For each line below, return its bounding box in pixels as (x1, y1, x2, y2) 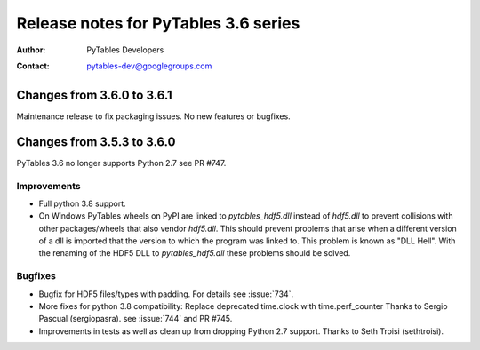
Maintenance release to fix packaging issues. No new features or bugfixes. (16, 111, 291, 122)
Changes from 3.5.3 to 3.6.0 (16, 134, 176, 149)
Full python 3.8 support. (38, 198, 126, 209)
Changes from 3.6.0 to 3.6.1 (16, 87, 172, 102)
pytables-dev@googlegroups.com (86, 60, 212, 71)
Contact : (16, 60, 51, 71)
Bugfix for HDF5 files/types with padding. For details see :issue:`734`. (38, 289, 293, 299)
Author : (16, 44, 46, 55)
